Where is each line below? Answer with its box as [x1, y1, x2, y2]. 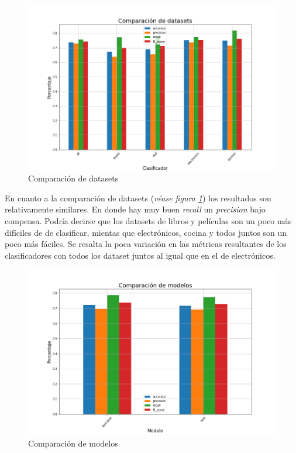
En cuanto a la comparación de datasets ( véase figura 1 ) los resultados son [5, 191, 271, 204]
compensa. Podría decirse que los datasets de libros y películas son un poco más [5, 215, 292, 227]
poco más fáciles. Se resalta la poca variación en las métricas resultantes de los [5, 238, 287, 250]
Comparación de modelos [28, 437, 118, 449]
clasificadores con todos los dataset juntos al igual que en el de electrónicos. [5, 249, 276, 261]
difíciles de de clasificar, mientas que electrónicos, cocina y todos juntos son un [5, 226, 287, 238]
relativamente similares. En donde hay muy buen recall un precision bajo [5, 203, 266, 215]
